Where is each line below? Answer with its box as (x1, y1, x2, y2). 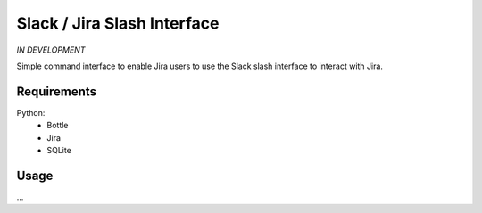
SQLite (46, 145, 71, 156)
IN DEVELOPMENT (16, 45, 86, 55)
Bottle (46, 120, 69, 131)
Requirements (16, 84, 97, 99)
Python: (16, 107, 46, 118)
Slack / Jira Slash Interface (16, 13, 220, 33)
